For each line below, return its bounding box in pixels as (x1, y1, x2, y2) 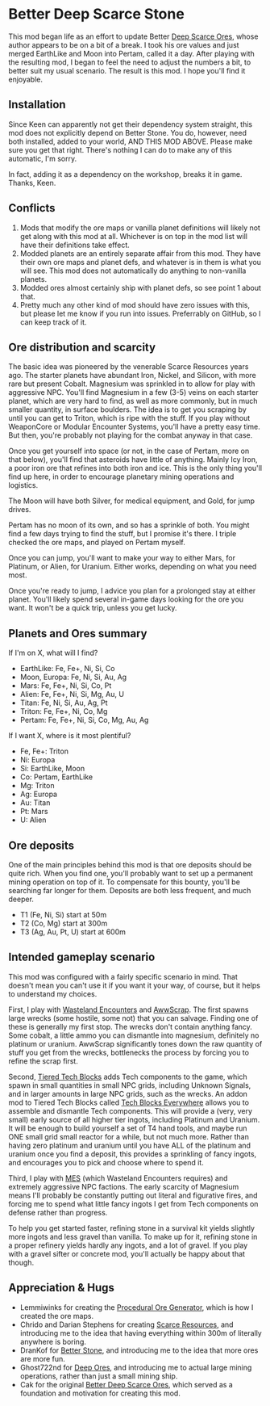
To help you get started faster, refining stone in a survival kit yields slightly (8, 1223, 255, 1232)
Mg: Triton (19, 781, 55, 791)
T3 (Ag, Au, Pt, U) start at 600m (19, 927, 127, 937)
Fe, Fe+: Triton (19, 746, 69, 756)
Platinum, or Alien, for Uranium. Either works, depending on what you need (8, 562, 257, 572)
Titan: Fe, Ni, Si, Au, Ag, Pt (19, 698, 108, 707)
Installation (8, 98, 66, 111)
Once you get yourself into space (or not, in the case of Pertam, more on (8, 446, 250, 456)
